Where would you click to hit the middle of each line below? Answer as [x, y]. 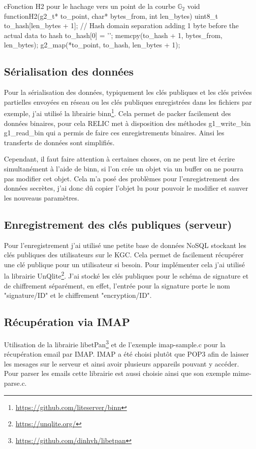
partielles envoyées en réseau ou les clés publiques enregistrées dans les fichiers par [128, 102]
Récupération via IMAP [67, 322]
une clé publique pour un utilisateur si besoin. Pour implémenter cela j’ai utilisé [125, 264]
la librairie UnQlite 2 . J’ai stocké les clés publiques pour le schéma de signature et [126, 275]
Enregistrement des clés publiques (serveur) [118, 224]
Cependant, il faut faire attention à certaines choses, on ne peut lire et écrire [120, 159]
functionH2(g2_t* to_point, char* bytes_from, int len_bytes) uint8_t [111, 16]
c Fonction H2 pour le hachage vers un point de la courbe [90, 6]
